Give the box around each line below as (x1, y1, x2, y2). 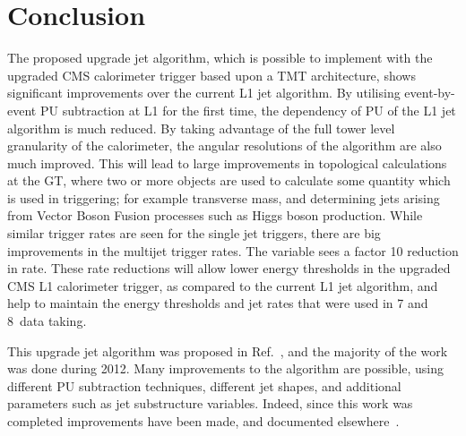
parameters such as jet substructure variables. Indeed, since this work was (7, 394, 413, 413)
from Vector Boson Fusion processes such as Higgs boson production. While (7, 206, 423, 225)
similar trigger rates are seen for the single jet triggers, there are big (7, 224, 381, 243)
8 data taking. (7, 312, 87, 330)
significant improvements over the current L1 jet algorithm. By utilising (7, 83, 401, 102)
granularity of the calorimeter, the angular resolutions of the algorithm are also (7, 136, 442, 155)
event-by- (404, 83, 455, 102)
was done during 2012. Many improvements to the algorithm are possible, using (7, 359, 444, 378)
